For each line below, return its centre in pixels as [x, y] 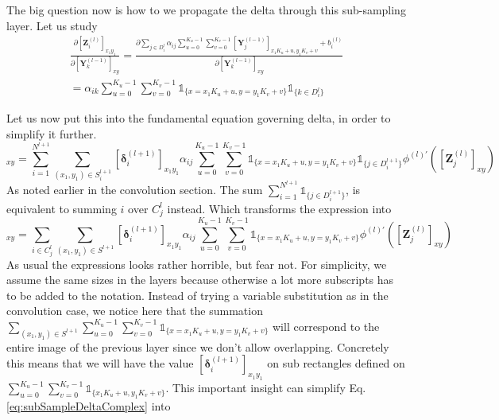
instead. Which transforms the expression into [279, 208]
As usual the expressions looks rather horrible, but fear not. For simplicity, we [197, 264]
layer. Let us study [52, 25]
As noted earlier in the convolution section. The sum [135, 189]
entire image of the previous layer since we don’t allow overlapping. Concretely [198, 346]
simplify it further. [52, 134]
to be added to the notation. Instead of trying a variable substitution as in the [197, 295]
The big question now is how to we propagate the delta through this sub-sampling [206, 10]
